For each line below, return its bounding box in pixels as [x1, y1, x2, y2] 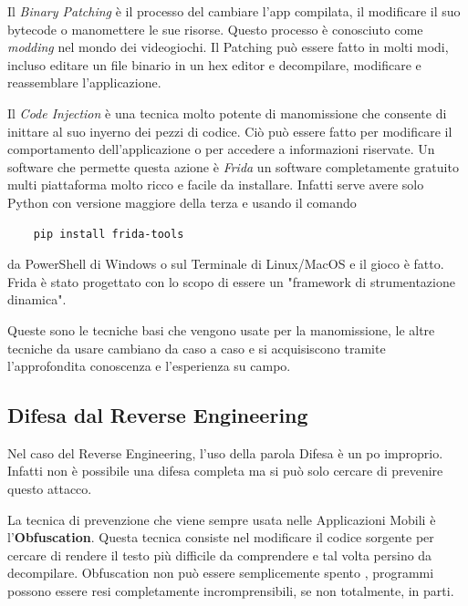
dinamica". [7, 290, 67, 309]
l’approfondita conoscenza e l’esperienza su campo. [7, 356, 291, 375]
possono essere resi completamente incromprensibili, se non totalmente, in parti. [7, 581, 454, 601]
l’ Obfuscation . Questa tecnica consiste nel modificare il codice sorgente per [7, 528, 434, 547]
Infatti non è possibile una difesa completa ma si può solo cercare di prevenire [7, 461, 443, 480]
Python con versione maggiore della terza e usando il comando [7, 192, 357, 211]
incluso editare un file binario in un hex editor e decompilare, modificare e [7, 55, 421, 74]
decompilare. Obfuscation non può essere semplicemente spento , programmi [7, 563, 434, 582]
